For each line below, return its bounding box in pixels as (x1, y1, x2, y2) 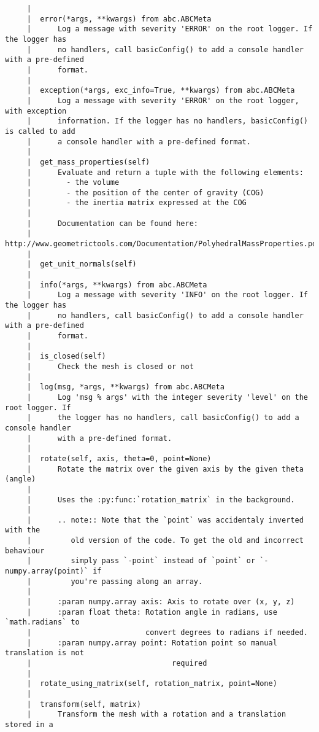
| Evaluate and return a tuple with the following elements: (26, 168, 304, 177)
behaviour (5, 546, 45, 555)
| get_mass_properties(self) (26, 157, 150, 166)
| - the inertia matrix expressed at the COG (26, 198, 247, 208)
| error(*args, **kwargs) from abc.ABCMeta (26, 14, 212, 23)
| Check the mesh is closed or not (26, 362, 194, 371)
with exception (5, 106, 67, 115)
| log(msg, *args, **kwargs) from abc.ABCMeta (26, 383, 225, 392)
